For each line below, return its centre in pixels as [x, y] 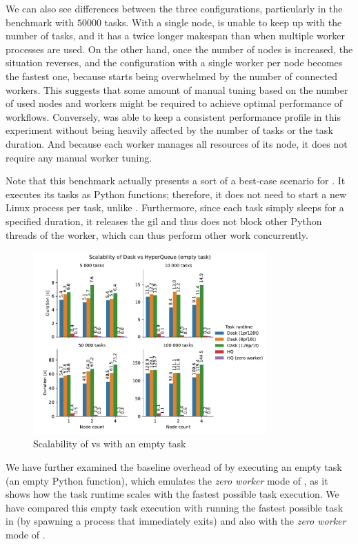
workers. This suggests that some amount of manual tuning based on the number [177, 89]
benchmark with [40, 22]
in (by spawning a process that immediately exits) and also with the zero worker [176, 521]
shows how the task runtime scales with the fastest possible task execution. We [172, 494]
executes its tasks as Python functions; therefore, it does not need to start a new [176, 194]
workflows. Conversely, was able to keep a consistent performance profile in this [173, 116]
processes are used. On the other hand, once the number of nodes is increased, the [179, 49]
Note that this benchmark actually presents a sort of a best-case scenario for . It [176, 181]
